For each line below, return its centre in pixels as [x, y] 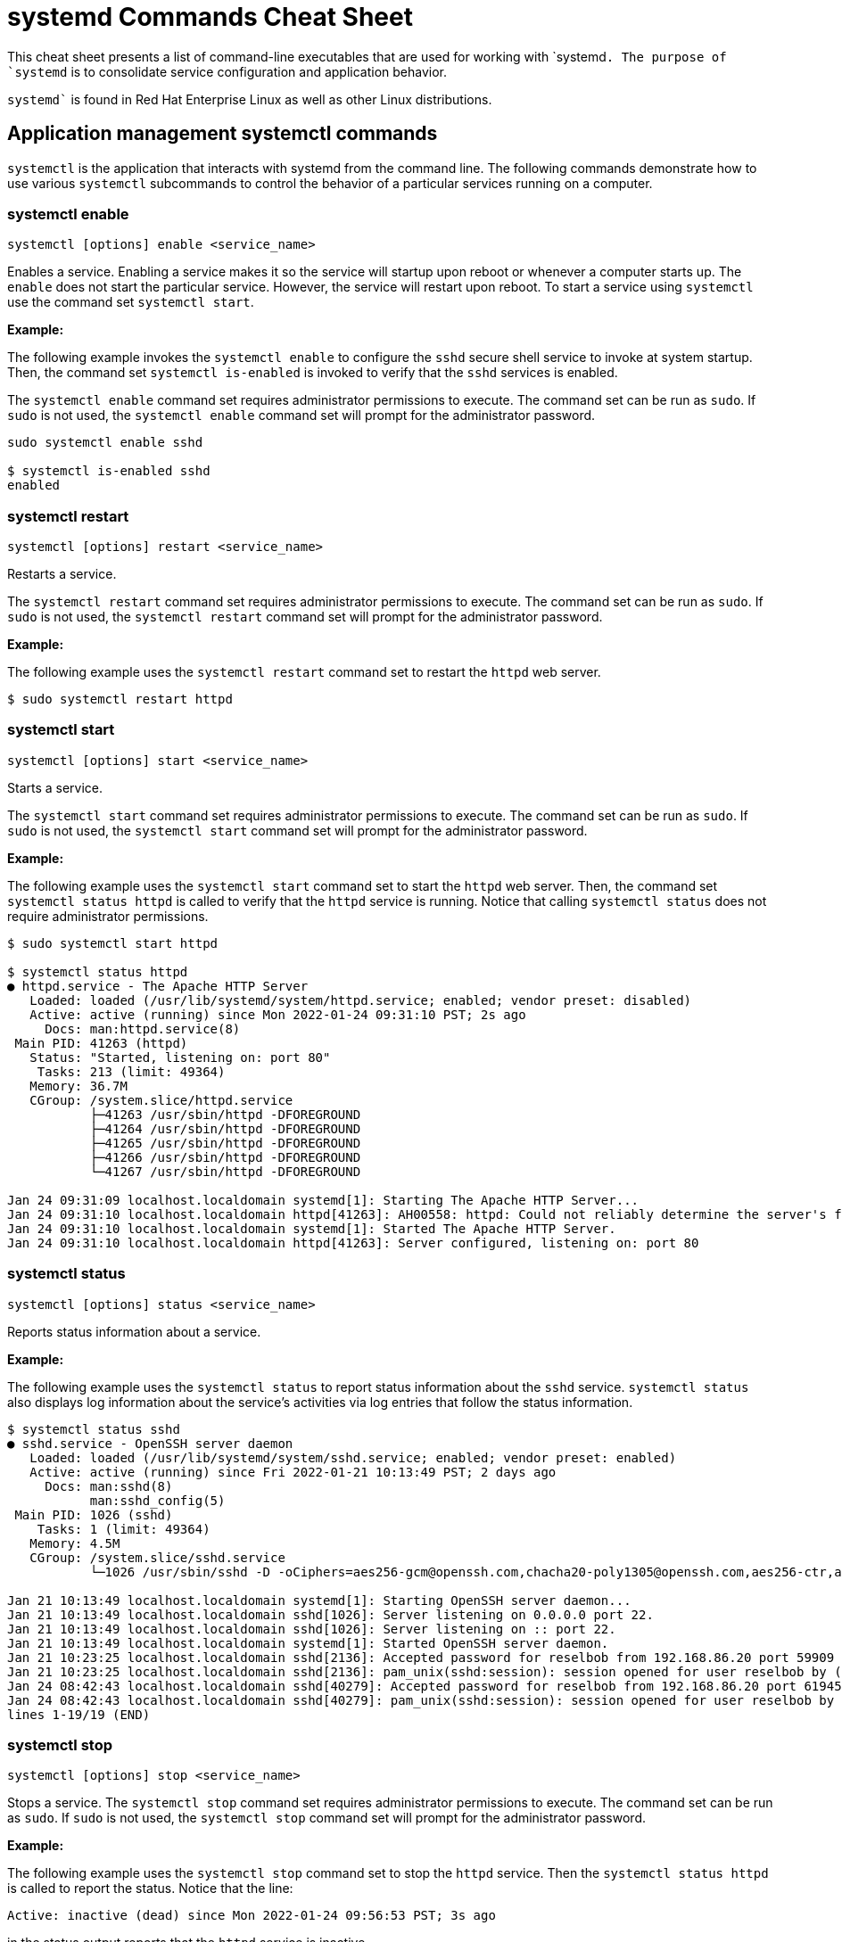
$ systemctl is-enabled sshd [109, 471]
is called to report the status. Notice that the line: [150, 1889]
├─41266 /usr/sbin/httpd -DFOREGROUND [225, 1157]
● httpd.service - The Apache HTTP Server [158, 986]
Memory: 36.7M [78, 1086]
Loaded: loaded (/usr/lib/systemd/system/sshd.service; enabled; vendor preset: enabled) [353, 1457]
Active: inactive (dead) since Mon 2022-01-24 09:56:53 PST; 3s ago [252, 1916]
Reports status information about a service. [134, 1331]
